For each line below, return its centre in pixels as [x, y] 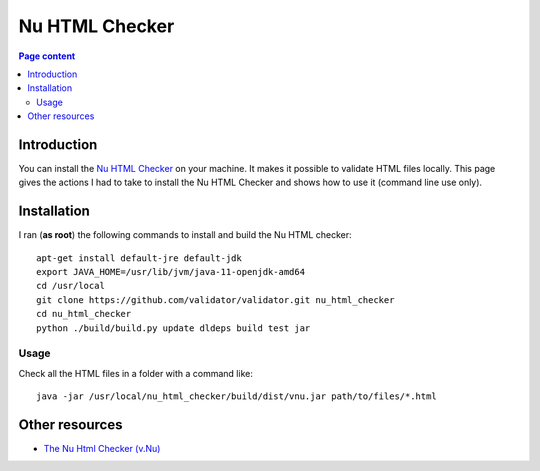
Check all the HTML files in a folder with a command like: [136, 373]
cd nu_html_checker [84, 314]
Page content [47, 56]
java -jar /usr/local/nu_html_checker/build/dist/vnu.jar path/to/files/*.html [236, 396]
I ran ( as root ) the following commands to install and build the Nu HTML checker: [185, 235]
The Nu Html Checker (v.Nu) [102, 449]
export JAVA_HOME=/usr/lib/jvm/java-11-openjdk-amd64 [170, 272]
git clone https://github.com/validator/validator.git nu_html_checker [215, 299]
